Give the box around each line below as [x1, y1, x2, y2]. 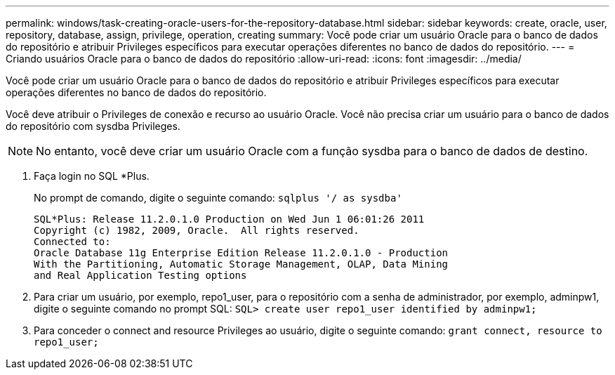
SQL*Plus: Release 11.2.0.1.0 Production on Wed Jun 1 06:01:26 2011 [34, 213, 425, 225]
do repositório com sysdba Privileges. [6, 120, 180, 132]
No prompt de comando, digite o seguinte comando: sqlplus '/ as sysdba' [34, 192, 402, 204]
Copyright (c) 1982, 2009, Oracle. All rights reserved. [34, 225, 359, 236]
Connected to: [34, 236, 111, 247]
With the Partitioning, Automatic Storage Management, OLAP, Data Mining [34, 258, 449, 270]
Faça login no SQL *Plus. [34, 170, 150, 182]
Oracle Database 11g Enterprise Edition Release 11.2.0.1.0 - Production [34, 247, 449, 258]
